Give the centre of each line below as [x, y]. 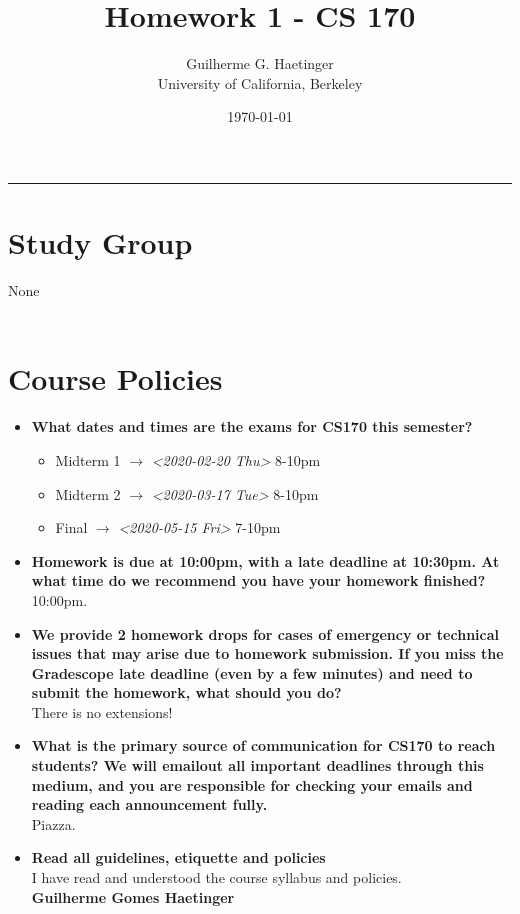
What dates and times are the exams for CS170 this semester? [252, 426]
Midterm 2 [88, 493]
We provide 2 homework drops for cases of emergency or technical [265, 633]
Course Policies [115, 378]
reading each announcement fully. [149, 804]
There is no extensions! [102, 711]
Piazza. [53, 823]
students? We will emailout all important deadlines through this [257, 765]
